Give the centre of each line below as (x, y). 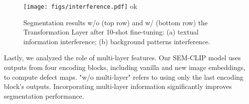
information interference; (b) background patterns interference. (117, 41)
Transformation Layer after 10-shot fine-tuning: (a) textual (111, 32)
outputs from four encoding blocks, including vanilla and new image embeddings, (125, 67)
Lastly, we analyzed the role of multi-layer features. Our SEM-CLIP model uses (122, 58)
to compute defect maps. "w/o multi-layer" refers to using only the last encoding (124, 77)
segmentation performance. (44, 95)
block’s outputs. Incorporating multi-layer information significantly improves (118, 86)
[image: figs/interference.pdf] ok (80, 6)
